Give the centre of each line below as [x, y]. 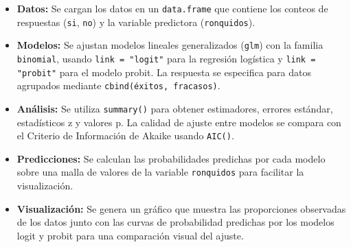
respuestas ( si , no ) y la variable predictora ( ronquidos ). [136, 22]
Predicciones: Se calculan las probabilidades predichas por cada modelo [171, 158]
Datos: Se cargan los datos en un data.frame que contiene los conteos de [172, 8]
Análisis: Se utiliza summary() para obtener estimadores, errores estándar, [175, 108]
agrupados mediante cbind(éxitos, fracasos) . [118, 85]
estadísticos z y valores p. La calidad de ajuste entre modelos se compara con [179, 122]
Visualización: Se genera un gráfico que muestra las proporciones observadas [181, 208]
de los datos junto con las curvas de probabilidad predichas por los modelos [175, 222]
